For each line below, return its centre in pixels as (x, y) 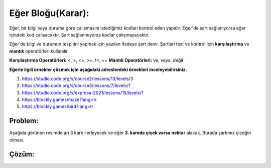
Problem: (24, 121)
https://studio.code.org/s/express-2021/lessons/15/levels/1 (83, 92)
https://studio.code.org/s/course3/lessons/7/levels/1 (76, 85)
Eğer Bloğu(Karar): (49, 13)
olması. (17, 139)
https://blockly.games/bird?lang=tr (58, 106)
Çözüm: (22, 154)
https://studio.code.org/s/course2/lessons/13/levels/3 (78, 78)
